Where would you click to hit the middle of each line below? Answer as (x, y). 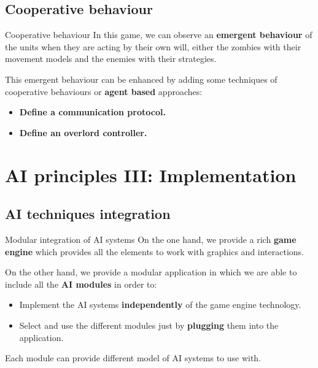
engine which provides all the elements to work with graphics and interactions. (155, 251)
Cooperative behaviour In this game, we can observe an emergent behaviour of (159, 35)
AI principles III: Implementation (151, 174)
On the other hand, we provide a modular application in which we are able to (151, 272)
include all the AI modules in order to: (81, 284)
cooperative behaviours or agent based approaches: (104, 91)
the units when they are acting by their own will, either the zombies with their (153, 46)
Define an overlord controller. (83, 132)
